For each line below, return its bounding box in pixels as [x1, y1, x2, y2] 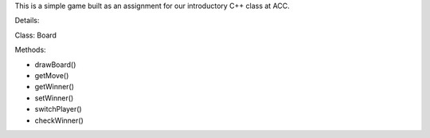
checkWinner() [34, 116, 84, 125]
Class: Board [14, 30, 57, 40]
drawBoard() [34, 60, 76, 69]
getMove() [34, 70, 69, 80]
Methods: [14, 45, 47, 55]
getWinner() [34, 82, 75, 92]
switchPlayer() [34, 104, 83, 114]
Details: [14, 16, 40, 26]
